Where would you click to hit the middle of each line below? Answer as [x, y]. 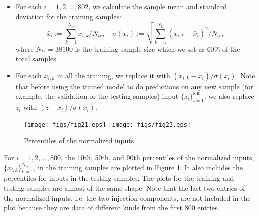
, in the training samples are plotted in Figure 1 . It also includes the [138, 167]
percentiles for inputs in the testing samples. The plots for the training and [119, 178]
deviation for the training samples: [68, 16]
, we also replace [229, 96]
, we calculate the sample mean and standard [158, 6]
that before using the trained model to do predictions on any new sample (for [134, 86]
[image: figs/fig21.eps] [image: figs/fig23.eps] [107, 125]
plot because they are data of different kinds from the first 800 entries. [112, 208]
